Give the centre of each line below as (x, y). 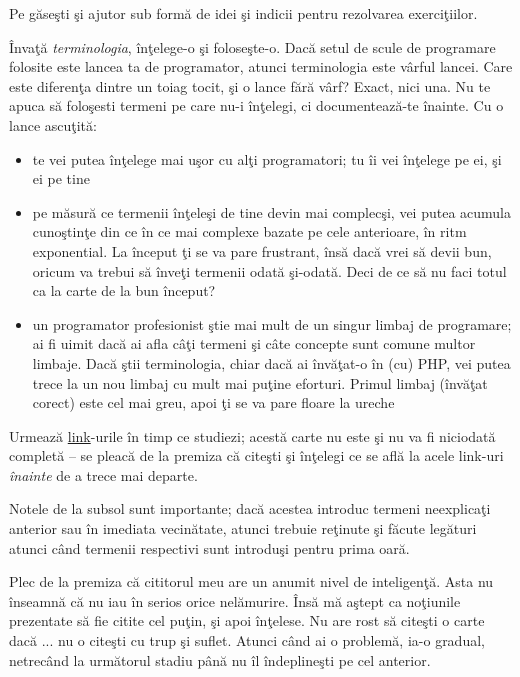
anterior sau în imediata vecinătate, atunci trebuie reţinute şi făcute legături (243, 528)
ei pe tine (61, 178)
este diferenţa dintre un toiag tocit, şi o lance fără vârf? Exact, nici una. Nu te (250, 85)
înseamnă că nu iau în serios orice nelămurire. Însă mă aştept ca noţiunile (235, 600)
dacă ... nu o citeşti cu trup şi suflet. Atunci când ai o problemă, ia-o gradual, (247, 640)
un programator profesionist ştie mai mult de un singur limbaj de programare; (272, 323)
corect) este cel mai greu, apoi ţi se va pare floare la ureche (213, 402)
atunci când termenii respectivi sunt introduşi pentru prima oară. (209, 547)
